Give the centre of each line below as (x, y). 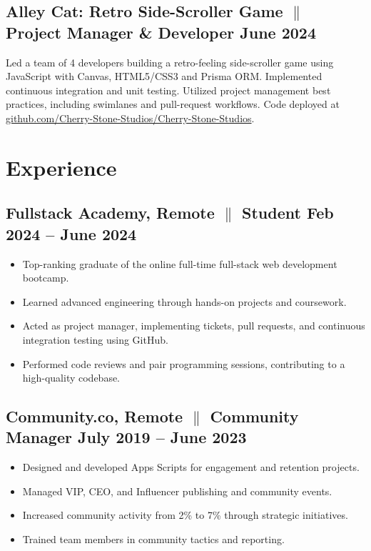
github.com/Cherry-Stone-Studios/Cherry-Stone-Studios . (130, 118)
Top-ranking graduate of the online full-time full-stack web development (180, 263)
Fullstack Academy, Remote (110, 213)
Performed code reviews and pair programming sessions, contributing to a (184, 363)
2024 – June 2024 (71, 233)
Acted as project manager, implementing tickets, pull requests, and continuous (194, 326)
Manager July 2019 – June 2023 (126, 437)
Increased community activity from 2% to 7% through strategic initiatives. (185, 515)
